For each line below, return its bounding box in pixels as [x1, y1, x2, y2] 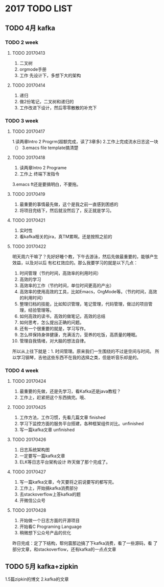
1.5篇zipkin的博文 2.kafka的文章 [5, 576, 69, 582]
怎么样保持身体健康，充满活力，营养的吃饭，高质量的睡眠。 [19, 332, 140, 338]
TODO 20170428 [12, 507, 47, 513]
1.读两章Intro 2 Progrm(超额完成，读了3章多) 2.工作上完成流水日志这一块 [12, 139, 159, 145]
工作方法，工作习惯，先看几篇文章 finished [19, 414, 106, 421]
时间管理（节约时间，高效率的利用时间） [19, 270, 101, 276]
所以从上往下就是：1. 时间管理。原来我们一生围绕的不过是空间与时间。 [12, 348, 154, 354]
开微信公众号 [19, 497, 46, 503]
